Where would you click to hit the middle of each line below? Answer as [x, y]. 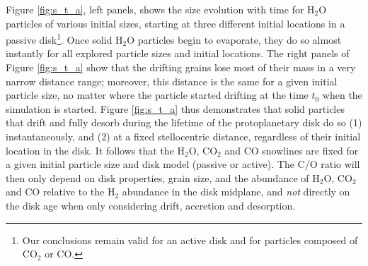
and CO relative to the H [61, 192]
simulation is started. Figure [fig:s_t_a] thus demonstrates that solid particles [175, 108]
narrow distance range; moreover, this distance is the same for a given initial [172, 81]
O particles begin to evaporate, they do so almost [234, 39]
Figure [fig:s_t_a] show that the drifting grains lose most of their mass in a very [181, 67]
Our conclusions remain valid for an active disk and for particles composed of [190, 240]
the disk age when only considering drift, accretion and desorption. [151, 205]
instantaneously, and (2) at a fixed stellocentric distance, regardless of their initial [183, 136]
